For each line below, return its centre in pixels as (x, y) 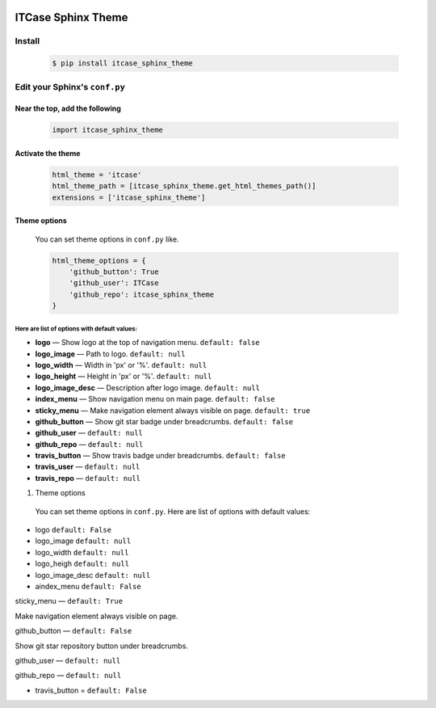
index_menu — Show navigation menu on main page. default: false (155, 399)
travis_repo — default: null (88, 478)
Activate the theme (48, 153)
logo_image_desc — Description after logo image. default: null (147, 387)
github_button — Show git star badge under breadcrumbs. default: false (164, 421)
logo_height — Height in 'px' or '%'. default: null (124, 377)
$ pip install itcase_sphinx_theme (122, 63)
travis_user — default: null (88, 467)
